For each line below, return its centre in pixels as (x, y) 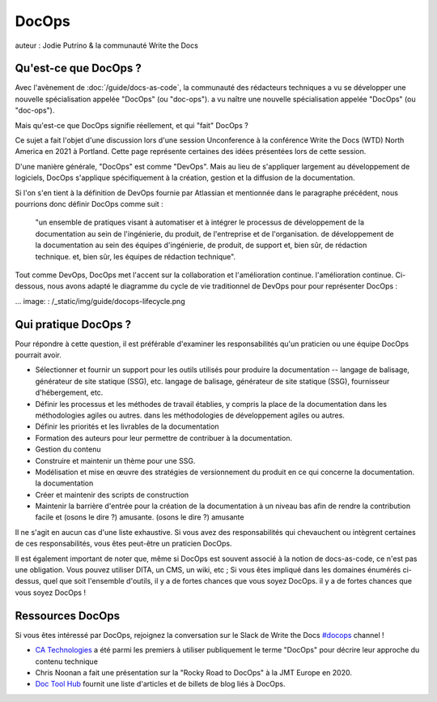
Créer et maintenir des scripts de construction (112, 494)
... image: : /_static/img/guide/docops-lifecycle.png (100, 301)
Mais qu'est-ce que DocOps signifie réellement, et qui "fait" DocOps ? (132, 125)
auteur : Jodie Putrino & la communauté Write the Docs (106, 45)
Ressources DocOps (68, 616)
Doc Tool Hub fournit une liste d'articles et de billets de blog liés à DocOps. (160, 684)
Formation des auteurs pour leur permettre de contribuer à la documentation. (164, 438)
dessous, (30, 286)
